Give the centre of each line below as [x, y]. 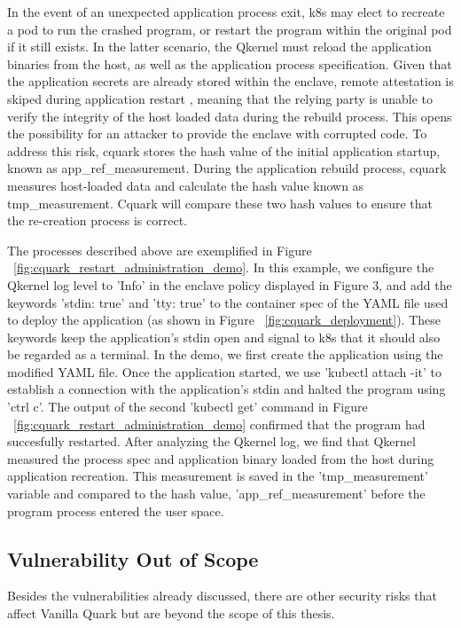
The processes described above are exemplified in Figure [160, 250]
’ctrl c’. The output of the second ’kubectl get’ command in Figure [188, 407]
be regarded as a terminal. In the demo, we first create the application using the [225, 354]
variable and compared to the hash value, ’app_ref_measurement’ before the [216, 494]
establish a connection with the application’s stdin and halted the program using [227, 389]
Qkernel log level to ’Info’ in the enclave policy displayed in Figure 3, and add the [230, 284]
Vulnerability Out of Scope [133, 558]
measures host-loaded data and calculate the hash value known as [186, 185]
